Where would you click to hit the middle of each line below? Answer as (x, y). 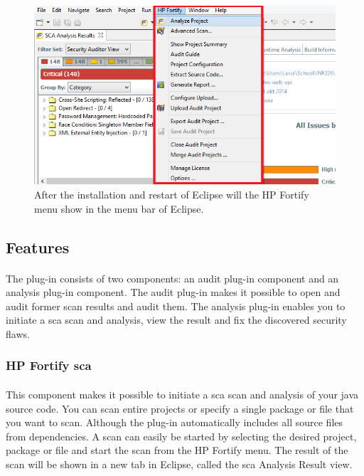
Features (38, 247)
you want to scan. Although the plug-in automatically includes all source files (175, 422)
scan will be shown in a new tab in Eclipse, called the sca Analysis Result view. (179, 464)
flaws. (18, 333)
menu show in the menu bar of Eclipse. (119, 208)
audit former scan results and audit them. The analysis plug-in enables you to (176, 306)
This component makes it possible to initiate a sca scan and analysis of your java (182, 394)
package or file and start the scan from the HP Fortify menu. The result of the (177, 450)
